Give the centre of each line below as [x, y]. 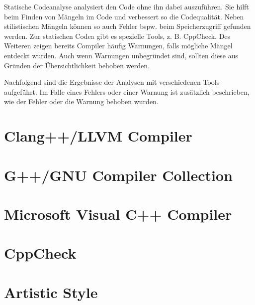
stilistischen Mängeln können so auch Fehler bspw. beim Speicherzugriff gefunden [127, 26]
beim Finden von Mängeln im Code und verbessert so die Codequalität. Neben [124, 16]
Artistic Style [51, 292]
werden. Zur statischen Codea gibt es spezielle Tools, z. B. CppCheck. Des [117, 36]
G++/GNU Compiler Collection [118, 175]
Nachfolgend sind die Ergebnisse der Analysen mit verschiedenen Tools [112, 82]
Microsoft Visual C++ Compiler [118, 214]
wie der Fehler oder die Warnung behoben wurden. [81, 101]
